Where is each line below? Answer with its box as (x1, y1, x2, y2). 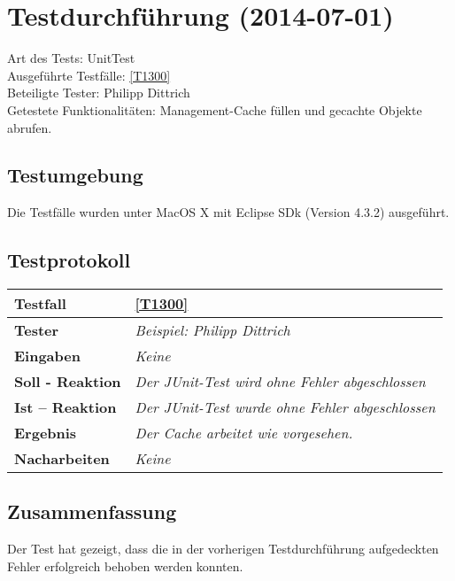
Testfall (14, 293, 66, 314)
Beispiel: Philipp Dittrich (135, 320, 290, 341)
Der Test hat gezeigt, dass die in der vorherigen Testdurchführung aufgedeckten (7, 539, 439, 558)
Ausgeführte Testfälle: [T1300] (7, 66, 171, 84)
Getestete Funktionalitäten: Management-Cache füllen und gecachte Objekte (7, 100, 422, 119)
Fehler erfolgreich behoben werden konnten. (7, 556, 243, 575)
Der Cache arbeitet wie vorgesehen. (135, 422, 353, 444)
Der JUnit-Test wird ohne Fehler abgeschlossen (135, 371, 426, 392)
